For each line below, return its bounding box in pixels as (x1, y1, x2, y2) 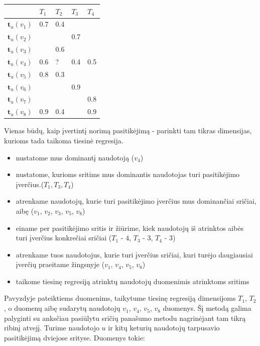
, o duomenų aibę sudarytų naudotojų (4, 303, 120, 313)
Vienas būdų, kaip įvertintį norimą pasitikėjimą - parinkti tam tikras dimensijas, (4, 125, 252, 136)
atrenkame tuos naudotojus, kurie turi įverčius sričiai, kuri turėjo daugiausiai (16, 249, 253, 259)
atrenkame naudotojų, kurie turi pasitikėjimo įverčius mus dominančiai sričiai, (16, 196, 256, 206)
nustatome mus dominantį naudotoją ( (16, 152, 135, 162)
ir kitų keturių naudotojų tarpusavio (108, 322, 220, 333)
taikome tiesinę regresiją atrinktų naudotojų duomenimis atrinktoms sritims (16, 276, 249, 286)
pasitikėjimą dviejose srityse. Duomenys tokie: (4, 332, 145, 342)
